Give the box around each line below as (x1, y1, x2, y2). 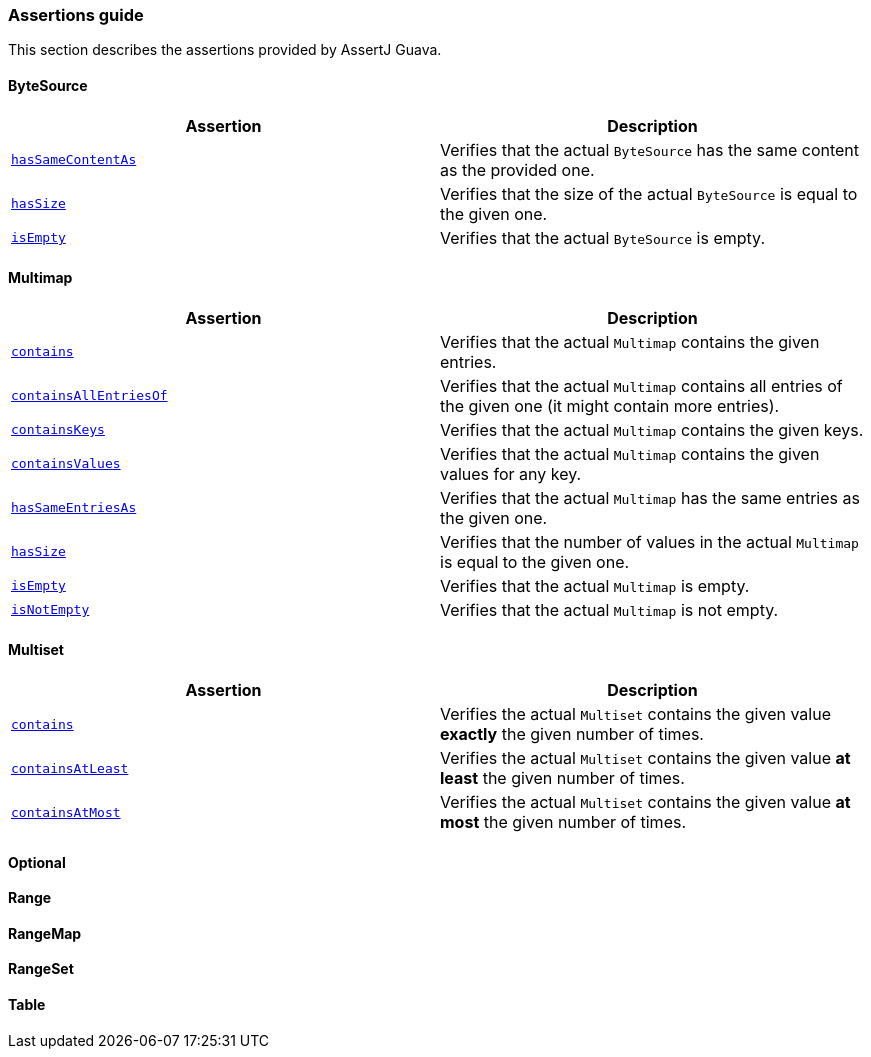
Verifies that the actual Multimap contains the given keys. (440, 419, 864, 440)
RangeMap (8, 924, 82, 942)
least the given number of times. (440, 768, 685, 789)
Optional (8, 853, 66, 871)
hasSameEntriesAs (11, 500, 137, 516)
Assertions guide (8, 5, 144, 25)
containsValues (11, 456, 121, 472)
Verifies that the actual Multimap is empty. (440, 575, 750, 596)
